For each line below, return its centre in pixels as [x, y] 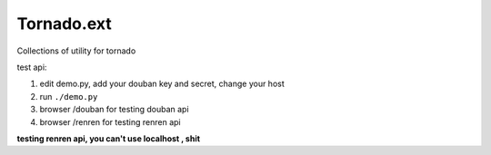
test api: [32, 67]
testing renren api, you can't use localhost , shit [108, 138]
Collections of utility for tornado [76, 51]
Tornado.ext [65, 24]
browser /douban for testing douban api [115, 110]
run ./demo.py [69, 96]
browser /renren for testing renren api [110, 121]
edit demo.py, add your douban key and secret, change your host [162, 84]
